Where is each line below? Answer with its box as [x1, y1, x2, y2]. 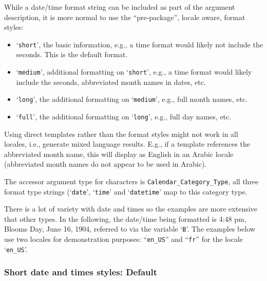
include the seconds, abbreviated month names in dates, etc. [16, 76, 206, 87]
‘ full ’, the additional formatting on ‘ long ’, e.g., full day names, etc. [16, 111, 232, 121]
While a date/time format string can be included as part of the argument [4, 2, 235, 12]
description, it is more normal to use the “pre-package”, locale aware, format [4, 11, 245, 22]
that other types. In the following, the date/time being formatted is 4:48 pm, [4, 213, 246, 224]
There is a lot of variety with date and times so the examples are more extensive [4, 203, 257, 214]
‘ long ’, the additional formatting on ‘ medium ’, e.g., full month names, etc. [16, 94, 247, 104]
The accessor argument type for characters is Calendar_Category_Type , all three [4, 175, 259, 186]
